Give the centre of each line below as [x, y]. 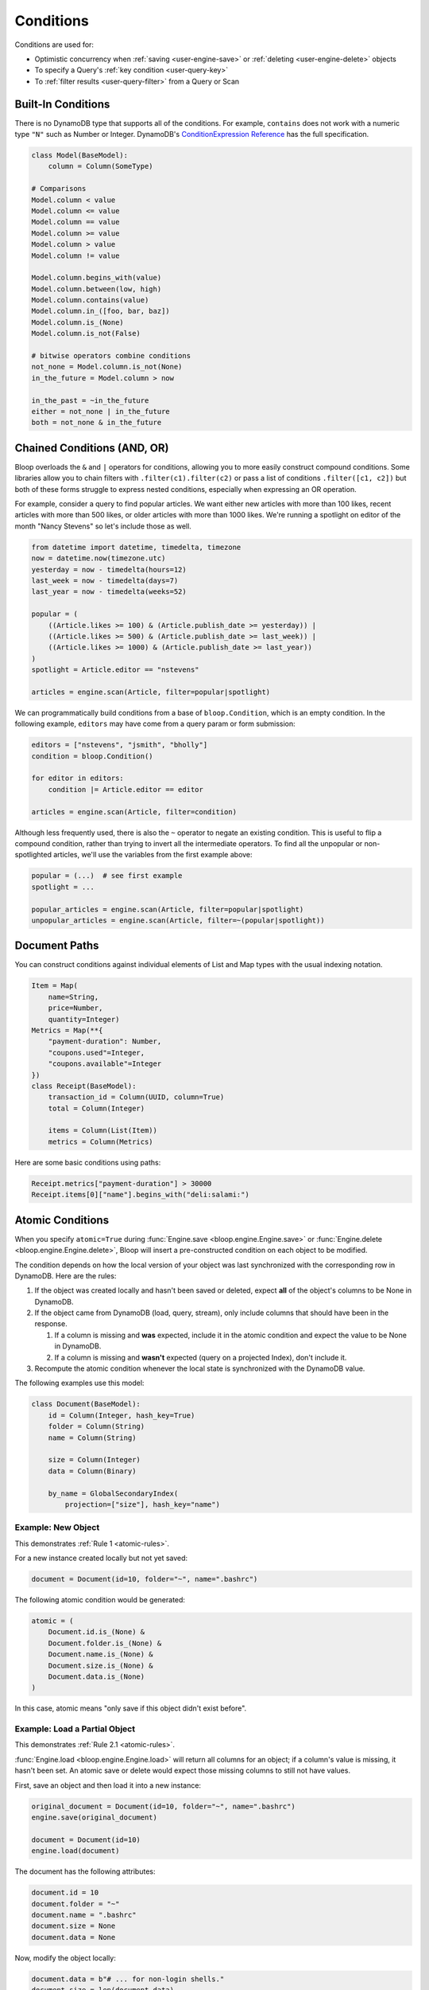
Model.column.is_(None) [78, 322]
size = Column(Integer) [94, 1460]
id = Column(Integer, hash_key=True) [122, 1415]
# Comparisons [59, 189]
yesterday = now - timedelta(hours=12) [109, 570]
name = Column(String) [92, 1438]
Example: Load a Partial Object [75, 1729]
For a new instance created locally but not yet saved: [101, 1558]
